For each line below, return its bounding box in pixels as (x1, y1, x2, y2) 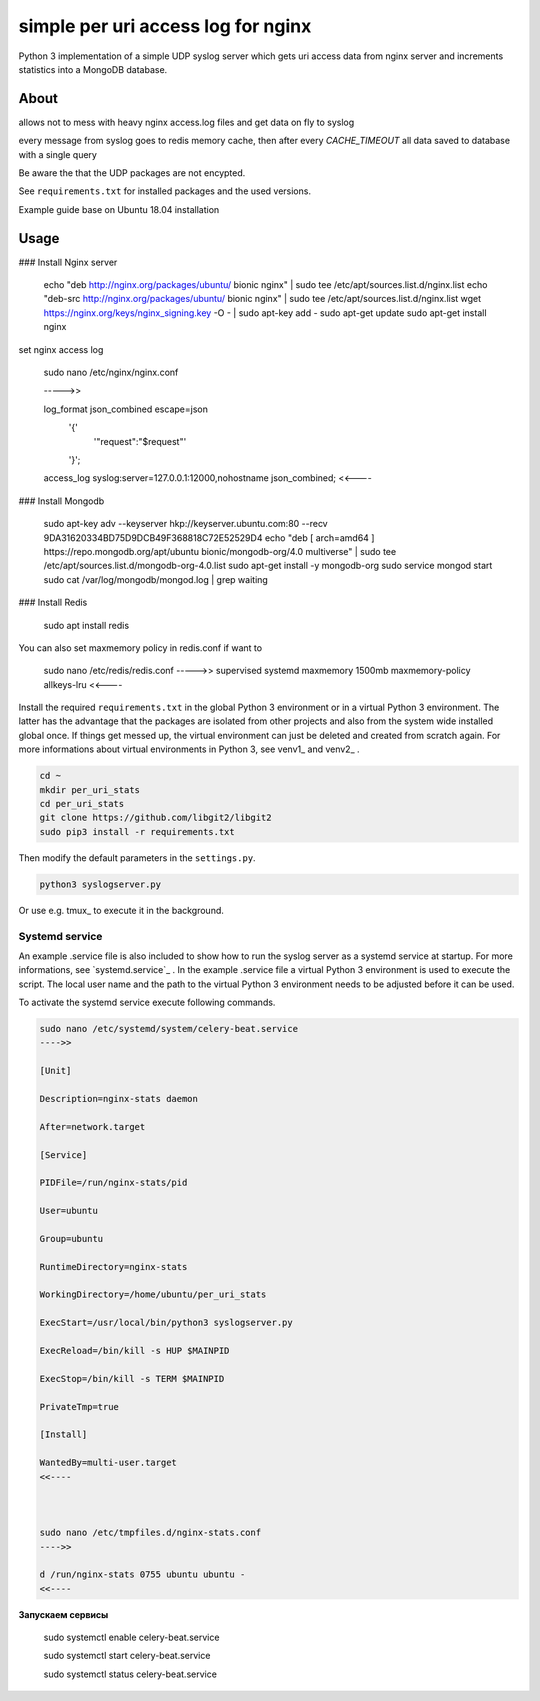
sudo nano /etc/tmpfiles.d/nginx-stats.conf (39, 1527, 262, 1539)
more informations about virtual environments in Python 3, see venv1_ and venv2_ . (18, 743, 360, 755)
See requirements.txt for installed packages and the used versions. (18, 185, 312, 197)
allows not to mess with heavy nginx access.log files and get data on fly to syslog (18, 116, 355, 128)
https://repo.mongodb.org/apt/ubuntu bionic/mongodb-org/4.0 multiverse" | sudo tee (43, 545, 397, 557)
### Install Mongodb (18, 495, 105, 507)
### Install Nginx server (18, 256, 118, 268)
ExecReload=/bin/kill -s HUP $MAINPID (39, 1345, 230, 1357)
